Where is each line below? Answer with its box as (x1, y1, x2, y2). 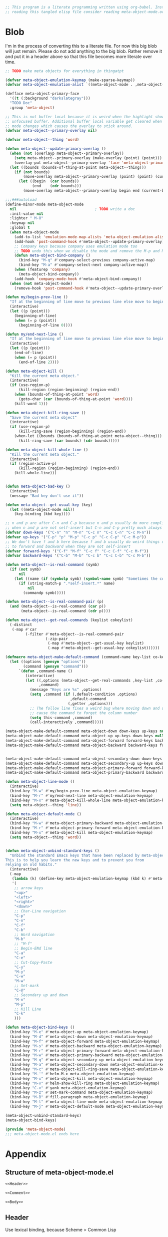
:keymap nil (9, 220, 35, 225)
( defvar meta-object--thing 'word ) (5, 137, 79, 142)
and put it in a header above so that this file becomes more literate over (5, 53, 152, 60)
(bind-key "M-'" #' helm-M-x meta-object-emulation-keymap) (9, 1071, 135, 1076)
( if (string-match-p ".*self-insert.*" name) (18, 581, 115, 586)
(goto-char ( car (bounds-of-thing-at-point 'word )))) (18, 396, 133, 402)
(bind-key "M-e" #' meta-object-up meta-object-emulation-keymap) (9, 1030, 149, 1035)
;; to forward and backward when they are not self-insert (5, 544, 131, 549)
